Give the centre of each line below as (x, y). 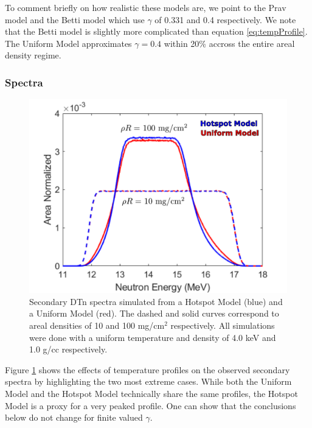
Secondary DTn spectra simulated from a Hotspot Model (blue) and (156, 301)
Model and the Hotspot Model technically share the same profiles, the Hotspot (151, 393)
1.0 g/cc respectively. (68, 349)
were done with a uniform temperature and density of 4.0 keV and (153, 337)
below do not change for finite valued (74, 417)
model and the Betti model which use (75, 19)
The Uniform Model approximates (68, 43)
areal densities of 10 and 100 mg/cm (97, 325)
